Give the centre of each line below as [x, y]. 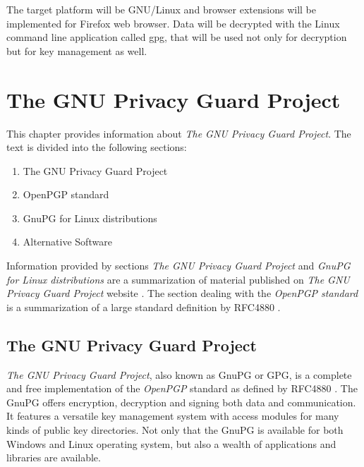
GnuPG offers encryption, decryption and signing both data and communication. [181, 402]
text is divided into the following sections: [97, 147]
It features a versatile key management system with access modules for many [173, 416]
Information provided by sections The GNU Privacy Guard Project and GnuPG [178, 266]
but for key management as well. [77, 50]
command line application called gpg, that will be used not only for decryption [177, 37]
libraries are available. [54, 457]
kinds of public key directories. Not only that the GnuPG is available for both [175, 430]
